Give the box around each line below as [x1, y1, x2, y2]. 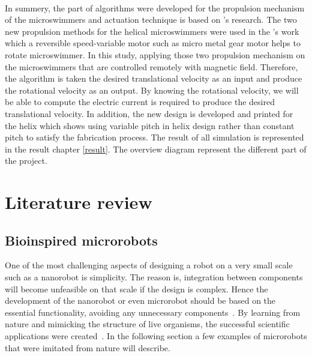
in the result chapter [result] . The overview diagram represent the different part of [5, 142, 307, 155]
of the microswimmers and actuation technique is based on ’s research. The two [5, 13, 297, 26]
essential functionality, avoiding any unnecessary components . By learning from [5, 306, 301, 318]
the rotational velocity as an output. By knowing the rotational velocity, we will [5, 83, 299, 96]
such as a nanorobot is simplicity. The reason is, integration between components [5, 271, 303, 283]
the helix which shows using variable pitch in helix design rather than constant [5, 119, 295, 131]
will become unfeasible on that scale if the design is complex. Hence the [5, 282, 268, 295]
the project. [5, 154, 47, 167]
